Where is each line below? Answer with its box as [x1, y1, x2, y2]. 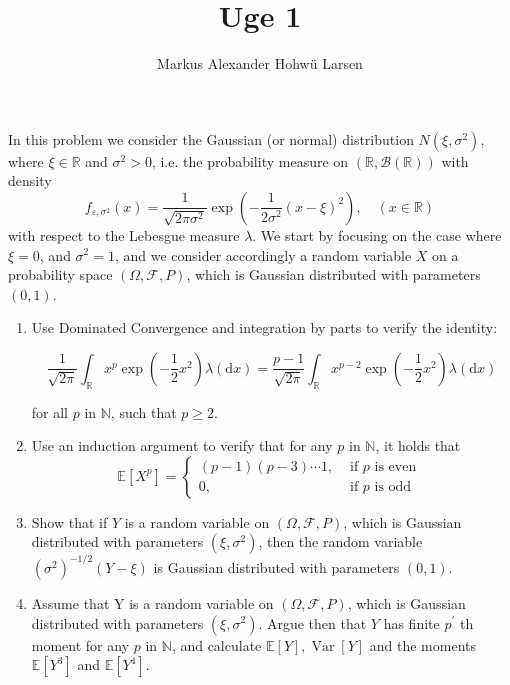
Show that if [31, 511, 108, 532]
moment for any [31, 634, 130, 655]
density [8, 170, 52, 191]
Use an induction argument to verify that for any [31, 435, 333, 456]
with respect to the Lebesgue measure [8, 224, 240, 245]
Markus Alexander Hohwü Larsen [157, 53, 363, 74]
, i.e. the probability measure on [151, 150, 349, 171]
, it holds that [375, 435, 461, 456]
